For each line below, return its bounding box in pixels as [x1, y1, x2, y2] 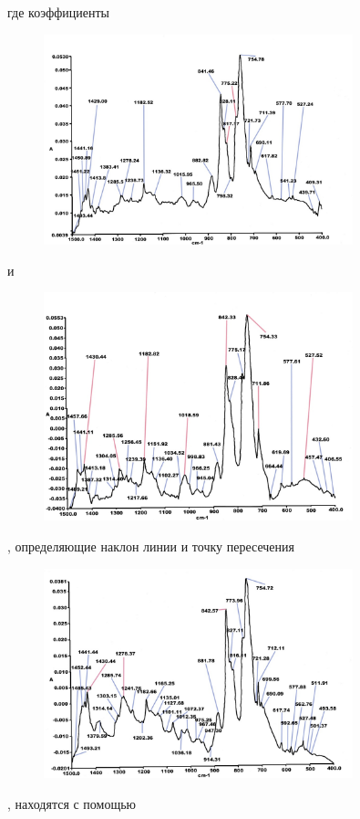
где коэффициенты [7, 3, 109, 21]
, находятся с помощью [7, 794, 137, 814]
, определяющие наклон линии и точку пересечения [7, 536, 294, 555]
